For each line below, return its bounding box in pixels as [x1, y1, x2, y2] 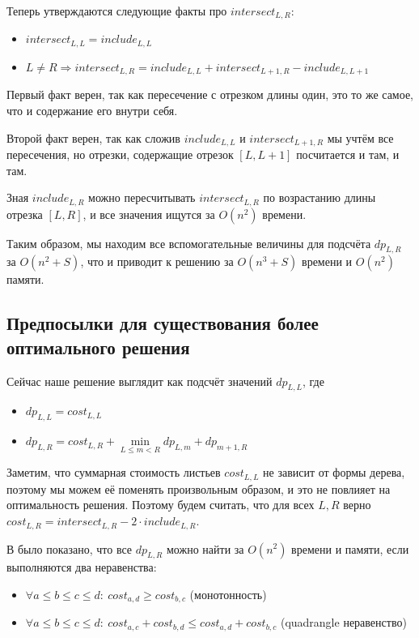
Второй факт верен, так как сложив [6, 129, 180, 146]
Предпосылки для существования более [6, 310, 319, 336]
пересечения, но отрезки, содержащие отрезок [6, 146, 234, 162]
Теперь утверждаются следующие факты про [6, 2, 227, 19]
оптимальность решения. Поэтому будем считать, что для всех [6, 496, 315, 513]
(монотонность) [189, 585, 267, 602]
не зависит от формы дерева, [263, 464, 405, 481]
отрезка [6, 205, 43, 222]
